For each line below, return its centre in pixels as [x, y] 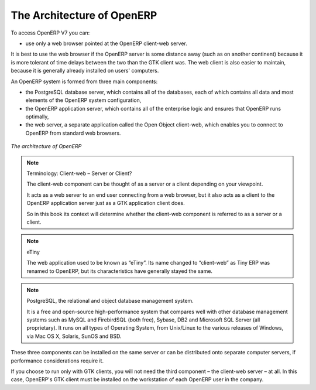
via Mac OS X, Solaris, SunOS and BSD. [74, 336]
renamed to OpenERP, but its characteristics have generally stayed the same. [120, 271]
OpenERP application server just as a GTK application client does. [106, 203]
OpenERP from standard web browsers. [73, 133]
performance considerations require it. [57, 361]
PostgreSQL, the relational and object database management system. [110, 301]
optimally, [37, 117]
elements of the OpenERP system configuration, [83, 100]
